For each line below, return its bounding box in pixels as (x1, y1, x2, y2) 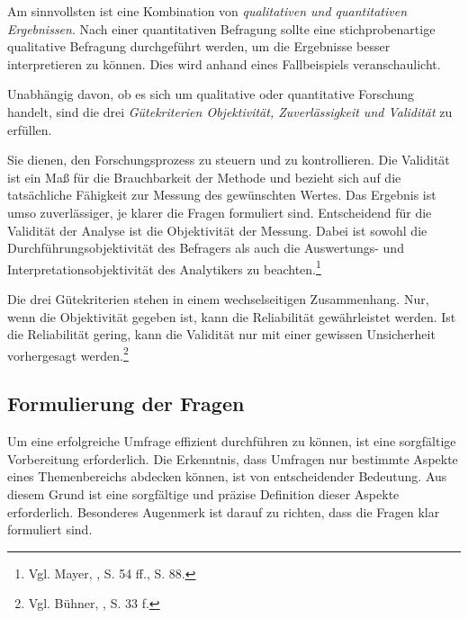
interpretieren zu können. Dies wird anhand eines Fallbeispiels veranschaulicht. (7, 54, 441, 73)
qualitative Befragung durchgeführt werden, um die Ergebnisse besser (7, 37, 391, 56)
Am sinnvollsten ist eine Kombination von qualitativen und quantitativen (7, 2, 408, 20)
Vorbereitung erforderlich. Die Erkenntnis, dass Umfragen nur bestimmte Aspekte (7, 449, 458, 468)
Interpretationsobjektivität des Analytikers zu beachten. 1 (7, 256, 321, 278)
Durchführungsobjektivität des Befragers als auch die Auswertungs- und (7, 238, 404, 257)
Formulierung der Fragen (7, 390, 245, 417)
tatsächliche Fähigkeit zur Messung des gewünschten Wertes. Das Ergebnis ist (7, 185, 436, 204)
